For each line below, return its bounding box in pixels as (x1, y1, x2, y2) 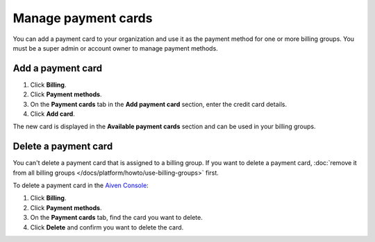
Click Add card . (30, 110, 76, 118)
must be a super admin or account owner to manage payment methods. (12, 44, 218, 52)
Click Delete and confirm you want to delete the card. (30, 223, 184, 232)
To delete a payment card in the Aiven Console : (12, 181, 149, 190)
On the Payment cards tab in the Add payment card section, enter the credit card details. (30, 100, 287, 108)
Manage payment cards (12, 10, 153, 26)
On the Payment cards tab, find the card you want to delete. (30, 214, 203, 222)
